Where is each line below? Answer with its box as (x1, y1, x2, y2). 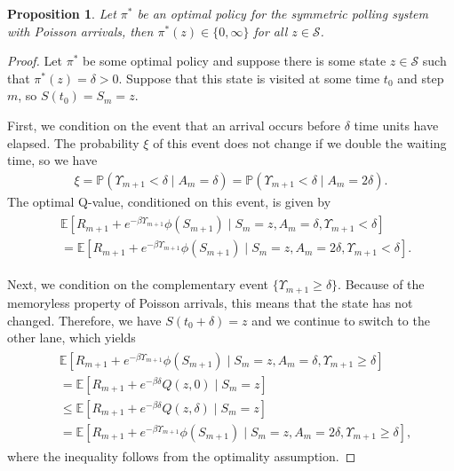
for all (253, 21, 288, 40)
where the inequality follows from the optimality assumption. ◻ (7, 446, 356, 465)
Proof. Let (7, 51, 62, 70)
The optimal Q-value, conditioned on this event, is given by (7, 192, 331, 210)
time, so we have (7, 151, 98, 169)
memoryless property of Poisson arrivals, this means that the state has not (7, 293, 413, 311)
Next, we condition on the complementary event (7, 275, 269, 294)
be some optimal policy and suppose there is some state (82, 51, 386, 70)
